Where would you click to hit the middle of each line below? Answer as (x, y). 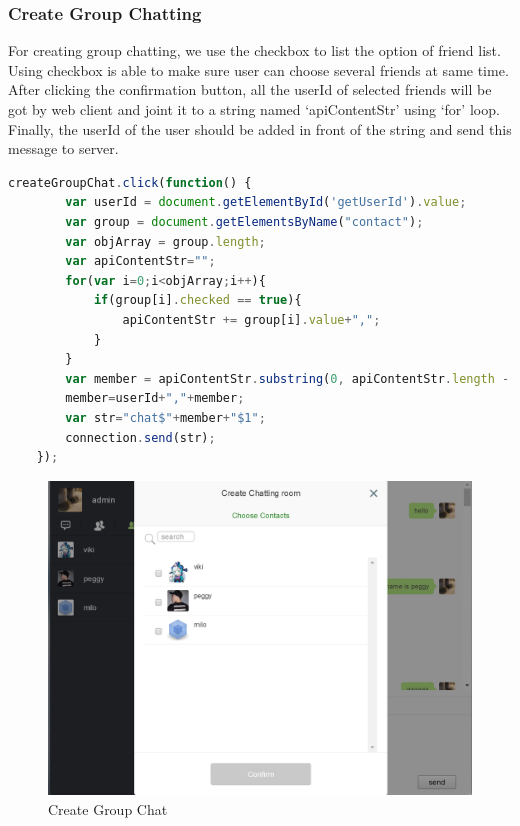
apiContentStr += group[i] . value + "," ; (251, 319)
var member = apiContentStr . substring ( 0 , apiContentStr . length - (287, 378)
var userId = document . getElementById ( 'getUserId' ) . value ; (266, 202)
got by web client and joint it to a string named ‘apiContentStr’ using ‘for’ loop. (254, 109)
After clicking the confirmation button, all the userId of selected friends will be (250, 89)
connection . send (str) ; (140, 437)
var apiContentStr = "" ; (140, 261)
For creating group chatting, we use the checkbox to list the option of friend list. (254, 50)
